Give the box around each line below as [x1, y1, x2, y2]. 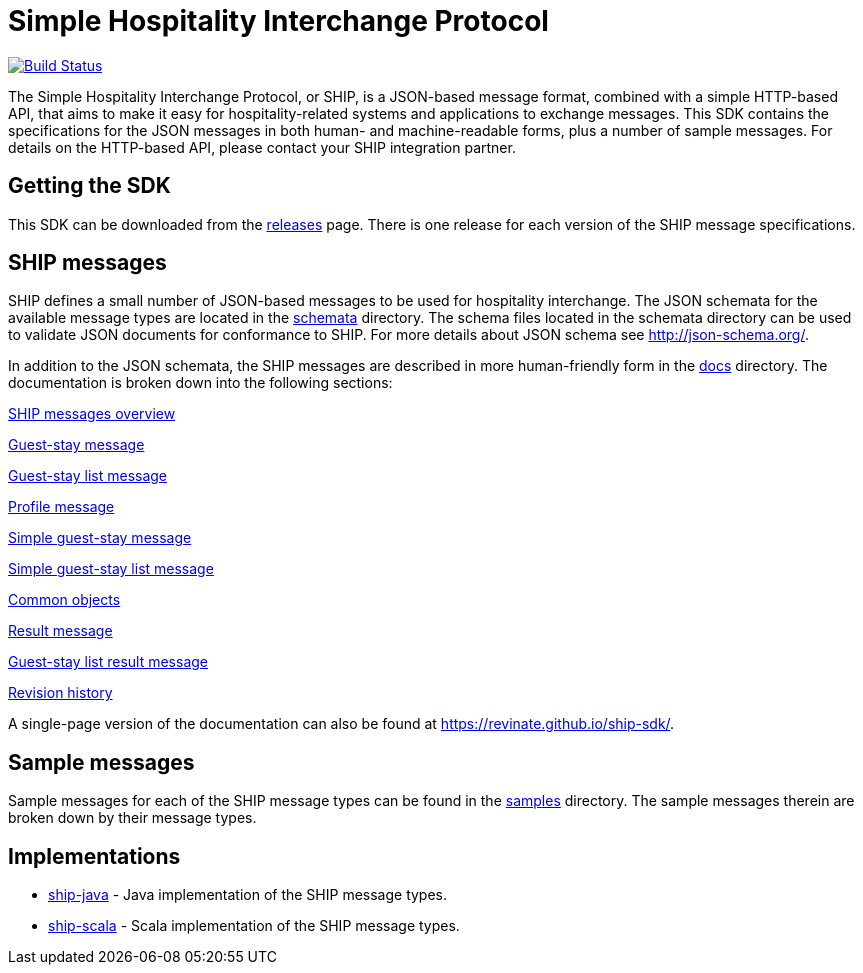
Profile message [8, 498, 115, 516]
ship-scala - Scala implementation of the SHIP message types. [48, 917, 460, 935]
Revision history [8, 684, 113, 702]
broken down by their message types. [8, 809, 257, 827]
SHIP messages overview [8, 405, 176, 423]
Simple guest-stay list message [8, 560, 214, 578]
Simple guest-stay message [8, 529, 192, 547]
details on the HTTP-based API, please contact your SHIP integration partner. [8, 138, 516, 156]
